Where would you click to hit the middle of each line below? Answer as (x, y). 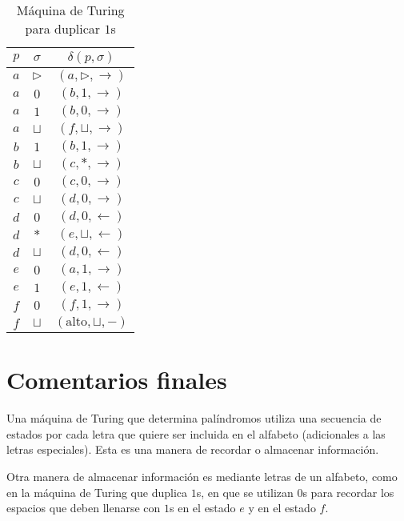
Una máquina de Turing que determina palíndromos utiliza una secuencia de (194, 418)
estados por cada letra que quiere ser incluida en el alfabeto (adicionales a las (196, 433)
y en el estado (282, 508)
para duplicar (63, 28)
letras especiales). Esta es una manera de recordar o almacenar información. (193, 449)
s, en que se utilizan (245, 492)
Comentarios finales (117, 380)
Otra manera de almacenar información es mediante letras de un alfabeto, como (202, 476)
